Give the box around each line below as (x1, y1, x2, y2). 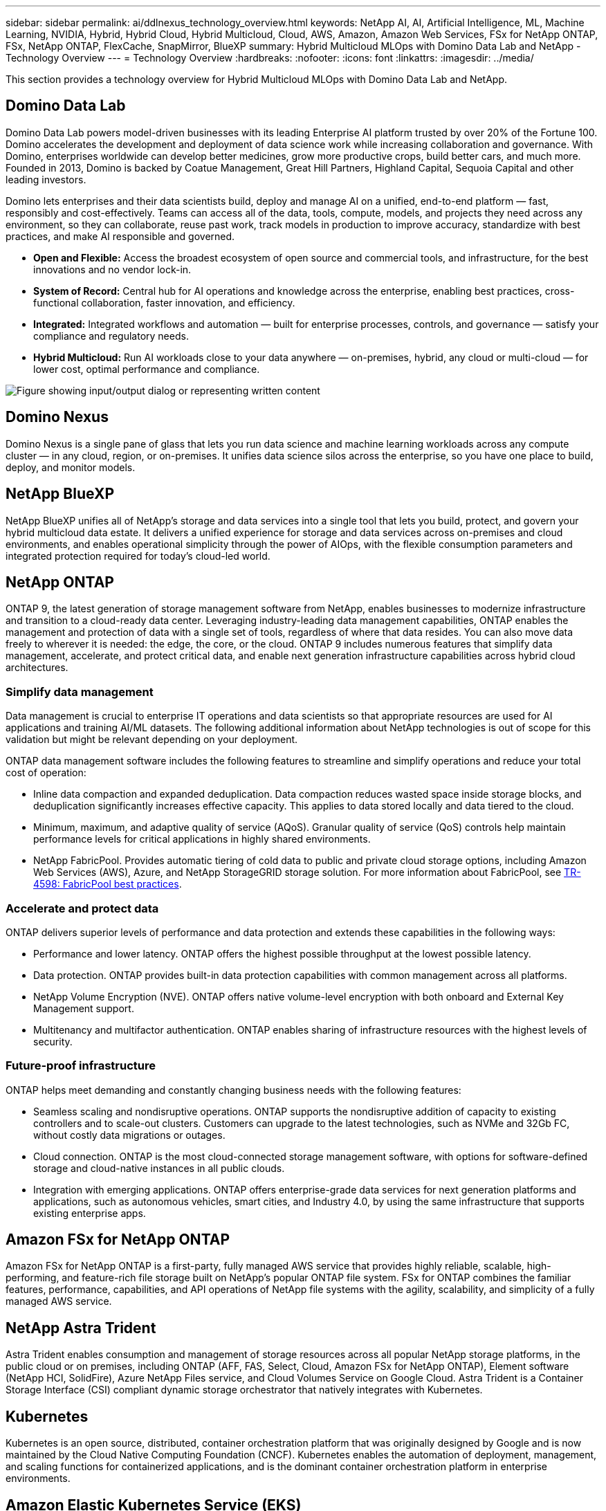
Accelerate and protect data (6, 901, 159, 915)
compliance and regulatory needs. (33, 329, 189, 342)
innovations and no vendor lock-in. (33, 263, 192, 275)
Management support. (33, 1002, 134, 1014)
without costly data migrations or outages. (33, 1128, 226, 1141)
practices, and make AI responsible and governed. (6, 230, 235, 242)
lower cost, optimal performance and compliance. (33, 363, 260, 375)
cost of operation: (6, 767, 86, 779)
